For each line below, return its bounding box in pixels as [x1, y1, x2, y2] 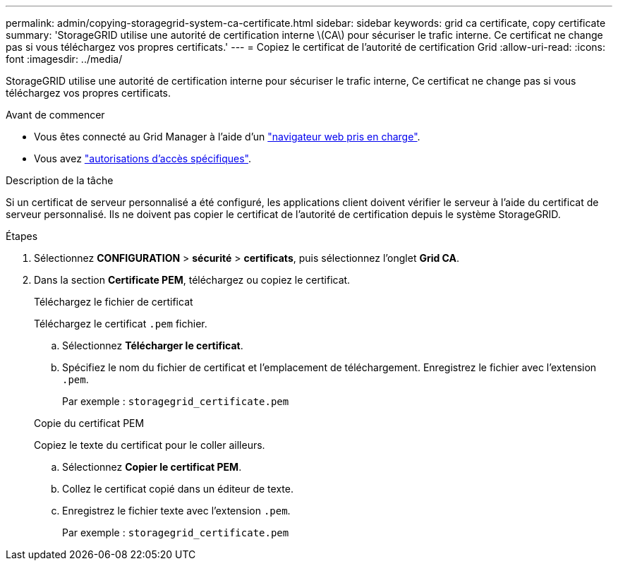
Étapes [6, 230, 38, 242]
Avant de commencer [6, 109, 105, 121]
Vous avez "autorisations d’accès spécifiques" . [34, 152, 252, 164]
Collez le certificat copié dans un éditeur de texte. [62, 483, 293, 495]
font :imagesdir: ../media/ [6, 53, 123, 65]
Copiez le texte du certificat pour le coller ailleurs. [34, 439, 265, 451]
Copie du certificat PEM [34, 417, 145, 429]
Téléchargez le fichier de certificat [34, 296, 193, 308]
